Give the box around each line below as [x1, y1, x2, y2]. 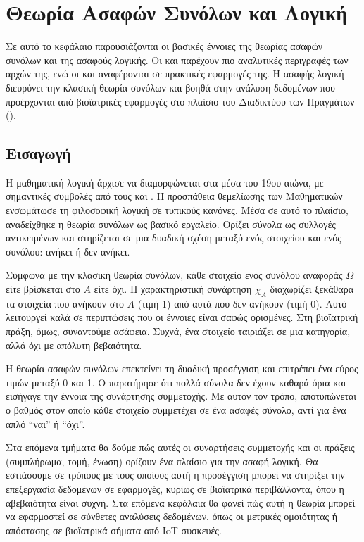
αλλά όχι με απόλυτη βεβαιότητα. [6, 337, 142, 352]
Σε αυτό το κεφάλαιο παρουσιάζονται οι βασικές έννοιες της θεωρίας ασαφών [6, 39, 323, 53]
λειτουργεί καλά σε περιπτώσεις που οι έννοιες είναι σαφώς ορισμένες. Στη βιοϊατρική [6, 310, 358, 324]
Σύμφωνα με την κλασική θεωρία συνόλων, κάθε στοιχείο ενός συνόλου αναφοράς [6, 267, 343, 282]
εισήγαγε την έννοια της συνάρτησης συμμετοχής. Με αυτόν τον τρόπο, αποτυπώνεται [6, 389, 356, 403]
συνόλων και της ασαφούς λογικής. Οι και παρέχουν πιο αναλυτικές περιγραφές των [6, 52, 349, 67]
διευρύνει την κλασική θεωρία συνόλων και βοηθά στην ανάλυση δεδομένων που [6, 80, 335, 94]
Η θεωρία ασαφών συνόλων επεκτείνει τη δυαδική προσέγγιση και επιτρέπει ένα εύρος [6, 361, 358, 376]
